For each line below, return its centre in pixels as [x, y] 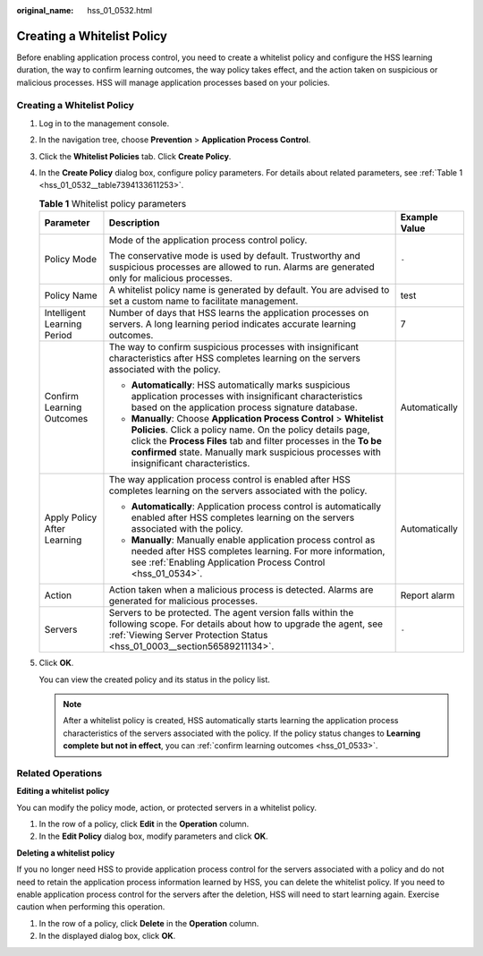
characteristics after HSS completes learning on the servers [235, 358]
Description [134, 223]
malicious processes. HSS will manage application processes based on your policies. [173, 82]
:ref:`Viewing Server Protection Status [188, 636]
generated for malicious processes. [183, 602]
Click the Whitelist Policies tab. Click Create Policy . [135, 156]
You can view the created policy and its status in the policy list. [154, 679]
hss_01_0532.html [119, 10]
